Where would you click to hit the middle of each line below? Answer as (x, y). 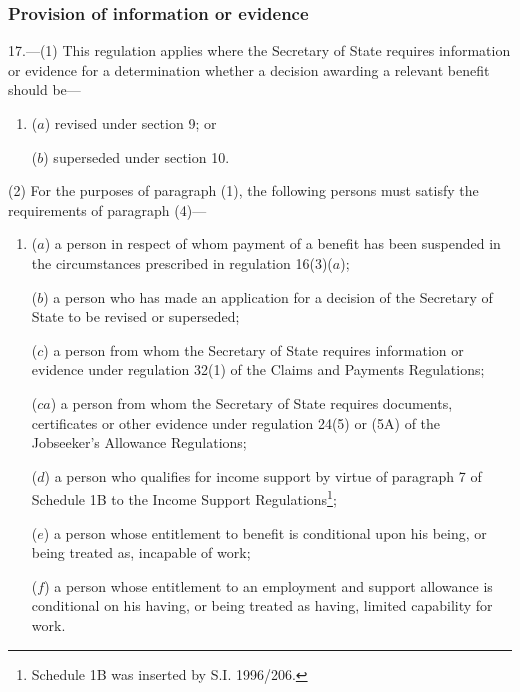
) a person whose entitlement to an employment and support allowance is (268, 585)
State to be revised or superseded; (135, 316)
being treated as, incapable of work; (141, 552)
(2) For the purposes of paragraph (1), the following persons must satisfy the (243, 190)
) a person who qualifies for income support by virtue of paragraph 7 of (263, 475)
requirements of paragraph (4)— (107, 209)
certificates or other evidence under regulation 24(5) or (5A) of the (236, 422)
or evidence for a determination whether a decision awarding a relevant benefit (249, 69)
